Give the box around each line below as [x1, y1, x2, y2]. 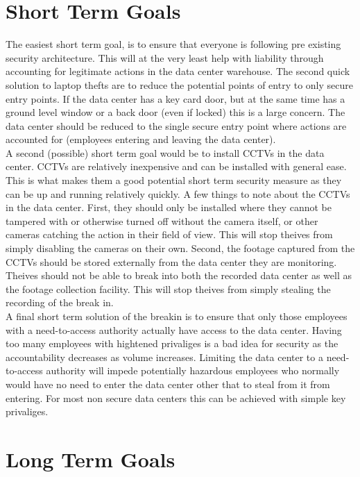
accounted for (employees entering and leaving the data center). [6, 132, 276, 147]
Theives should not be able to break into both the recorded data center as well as [6, 268, 352, 283]
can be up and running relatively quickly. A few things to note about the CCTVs [6, 186, 350, 201]
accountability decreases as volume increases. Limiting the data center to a [6, 349, 323, 364]
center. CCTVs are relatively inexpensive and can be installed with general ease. [6, 159, 347, 174]
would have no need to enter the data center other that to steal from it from [6, 376, 330, 391]
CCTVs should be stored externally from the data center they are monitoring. [6, 254, 337, 269]
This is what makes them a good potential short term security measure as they [6, 173, 342, 187]
